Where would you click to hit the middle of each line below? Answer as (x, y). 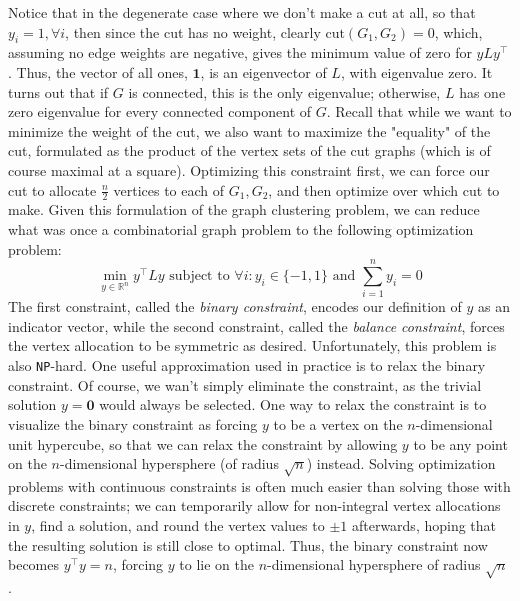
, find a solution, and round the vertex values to (178, 525)
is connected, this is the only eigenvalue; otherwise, (284, 91)
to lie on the (216, 564)
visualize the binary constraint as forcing (133, 423)
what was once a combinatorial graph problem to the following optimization (241, 228)
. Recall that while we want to (419, 111)
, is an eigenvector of (263, 71)
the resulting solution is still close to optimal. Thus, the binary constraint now (248, 544)
